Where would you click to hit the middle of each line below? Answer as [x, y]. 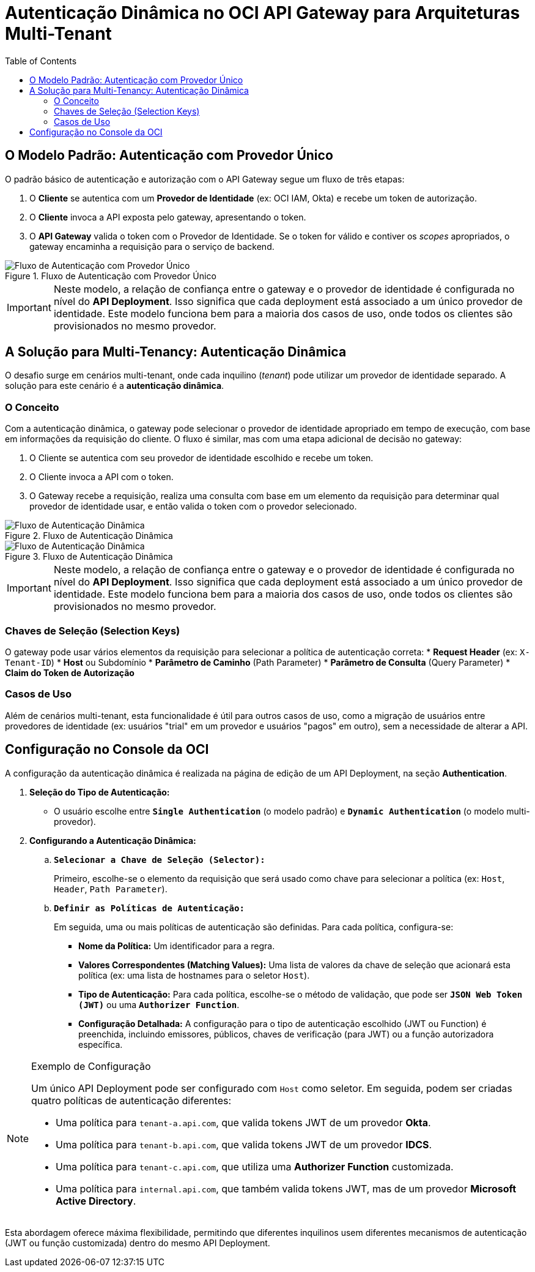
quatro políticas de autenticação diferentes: [131, 1100]
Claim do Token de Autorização [70, 672]
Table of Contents [41, 61]
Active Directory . [96, 1201]
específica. [101, 1044]
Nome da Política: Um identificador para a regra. [177, 946]
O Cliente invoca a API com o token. [101, 477]
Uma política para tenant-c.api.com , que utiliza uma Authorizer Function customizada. [255, 1166]
